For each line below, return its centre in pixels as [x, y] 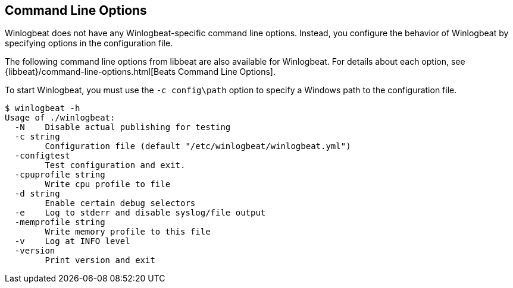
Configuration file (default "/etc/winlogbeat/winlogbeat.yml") [198, 146]
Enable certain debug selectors [120, 203]
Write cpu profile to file [108, 184]
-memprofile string [60, 222]
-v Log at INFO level [72, 241]
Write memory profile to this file [128, 232]
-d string [37, 194]
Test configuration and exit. [115, 165]
